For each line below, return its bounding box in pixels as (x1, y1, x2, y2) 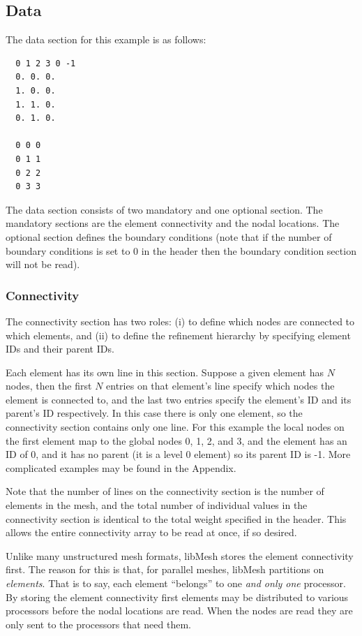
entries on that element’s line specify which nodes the (106, 378, 335, 393)
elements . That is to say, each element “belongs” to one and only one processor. (6, 576, 346, 591)
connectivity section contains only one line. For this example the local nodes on (6, 420, 345, 434)
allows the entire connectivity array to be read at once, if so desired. (6, 525, 297, 540)
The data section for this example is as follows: (6, 32, 206, 47)
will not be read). (6, 257, 80, 272)
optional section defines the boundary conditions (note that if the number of (6, 229, 332, 244)
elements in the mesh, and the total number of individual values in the (6, 498, 308, 512)
